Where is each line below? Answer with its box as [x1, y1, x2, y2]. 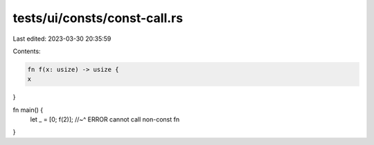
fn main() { [12, 106, 44, 114]
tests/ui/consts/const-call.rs [12, 10, 184, 26]
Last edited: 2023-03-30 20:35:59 [12, 35, 112, 43]
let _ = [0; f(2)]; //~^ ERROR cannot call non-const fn [30, 115, 180, 124]
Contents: [12, 47, 41, 55]
